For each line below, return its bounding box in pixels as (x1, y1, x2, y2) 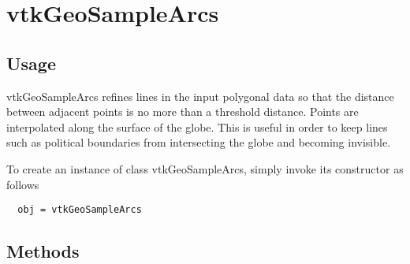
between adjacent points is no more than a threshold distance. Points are (6, 103, 359, 120)
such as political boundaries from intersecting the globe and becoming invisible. (6, 134, 391, 151)
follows (6, 176, 39, 192)
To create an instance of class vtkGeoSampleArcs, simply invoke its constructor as (6, 160, 404, 177)
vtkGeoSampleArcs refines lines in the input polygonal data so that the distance (6, 87, 394, 104)
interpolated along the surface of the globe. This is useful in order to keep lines (6, 118, 388, 135)
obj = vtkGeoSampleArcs (17, 204, 142, 216)
